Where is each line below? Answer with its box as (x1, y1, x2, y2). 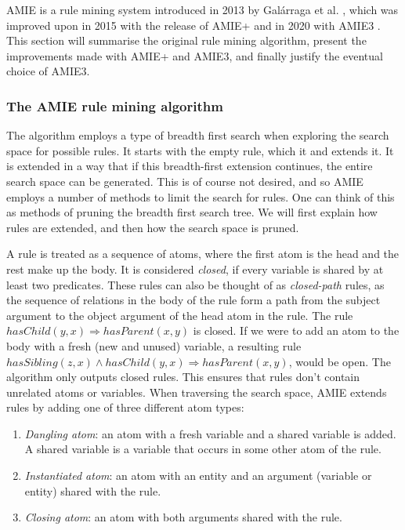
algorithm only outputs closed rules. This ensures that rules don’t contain (6, 368, 360, 385)
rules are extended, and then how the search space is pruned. (6, 219, 299, 235)
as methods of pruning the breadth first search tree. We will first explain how (6, 204, 378, 220)
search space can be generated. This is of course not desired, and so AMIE (6, 172, 363, 189)
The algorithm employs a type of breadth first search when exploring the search (6, 127, 389, 143)
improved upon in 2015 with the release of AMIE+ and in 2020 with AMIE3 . (6, 16, 381, 33)
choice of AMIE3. (6, 63, 90, 79)
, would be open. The (288, 353, 391, 369)
